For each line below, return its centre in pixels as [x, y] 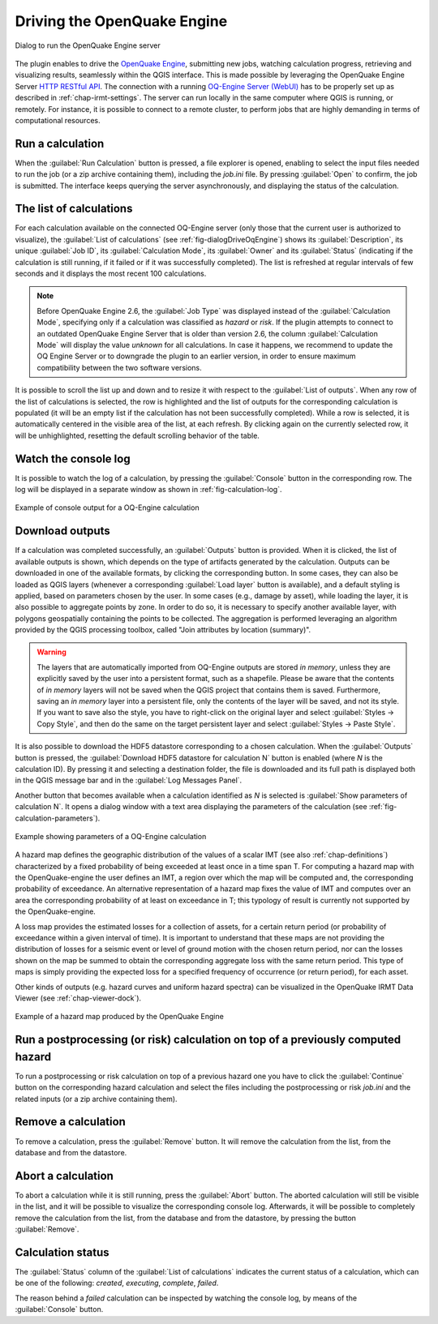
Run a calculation [60, 143]
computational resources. [58, 120]
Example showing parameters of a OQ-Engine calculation [111, 836]
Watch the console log [73, 458]
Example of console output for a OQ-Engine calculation [107, 508]
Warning [52, 652]
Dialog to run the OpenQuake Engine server [88, 45]
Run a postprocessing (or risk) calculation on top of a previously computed [208, 1040]
